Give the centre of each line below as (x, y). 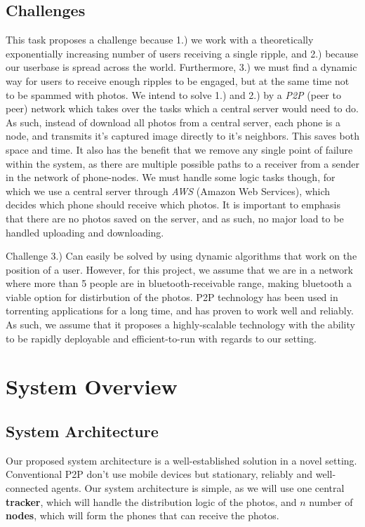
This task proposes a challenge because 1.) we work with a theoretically (160, 40)
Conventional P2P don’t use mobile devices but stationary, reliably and (159, 474)
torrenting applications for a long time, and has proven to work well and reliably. (180, 311)
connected (27, 488)
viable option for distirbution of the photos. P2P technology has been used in (172, 296)
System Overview (92, 386)
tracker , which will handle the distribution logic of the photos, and (151, 501)
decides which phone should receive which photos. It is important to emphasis (173, 205)
